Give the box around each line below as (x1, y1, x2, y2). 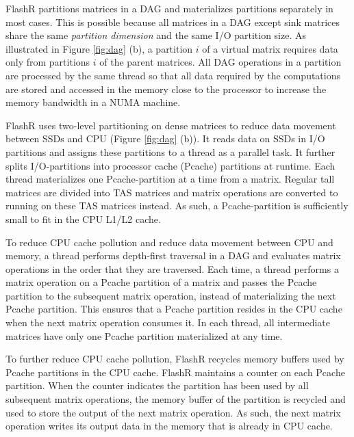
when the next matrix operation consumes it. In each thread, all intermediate (5, 315, 330, 330)
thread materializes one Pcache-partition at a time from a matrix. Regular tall (5, 172, 335, 186)
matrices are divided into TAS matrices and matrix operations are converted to (5, 185, 338, 199)
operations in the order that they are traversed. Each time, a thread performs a (5, 261, 339, 276)
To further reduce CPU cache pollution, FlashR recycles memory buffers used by (5, 352, 344, 366)
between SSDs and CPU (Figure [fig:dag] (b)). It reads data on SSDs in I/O (5, 131, 325, 146)
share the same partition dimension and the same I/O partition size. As (5, 28, 306, 42)
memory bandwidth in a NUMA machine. (5, 95, 181, 109)
